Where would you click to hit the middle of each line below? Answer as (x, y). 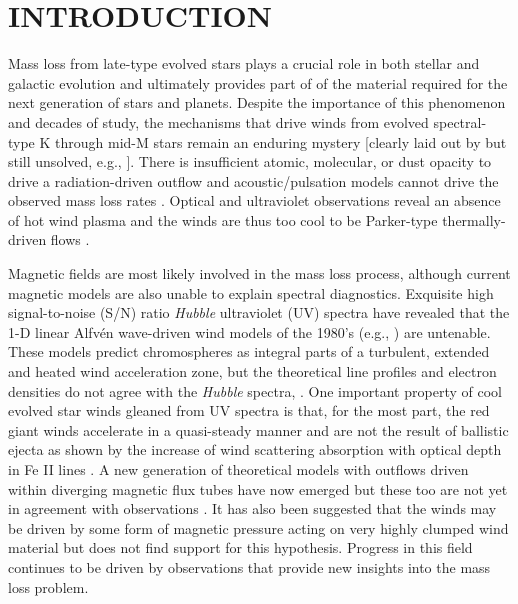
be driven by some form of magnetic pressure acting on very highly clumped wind (258, 527)
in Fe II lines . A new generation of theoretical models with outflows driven (238, 469)
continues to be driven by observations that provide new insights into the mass (249, 566)
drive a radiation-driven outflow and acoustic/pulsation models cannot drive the (253, 180)
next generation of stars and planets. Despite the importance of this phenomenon (257, 102)
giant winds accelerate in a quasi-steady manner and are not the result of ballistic (258, 429)
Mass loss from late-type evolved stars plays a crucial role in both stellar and (244, 63)
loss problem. (48, 586)
